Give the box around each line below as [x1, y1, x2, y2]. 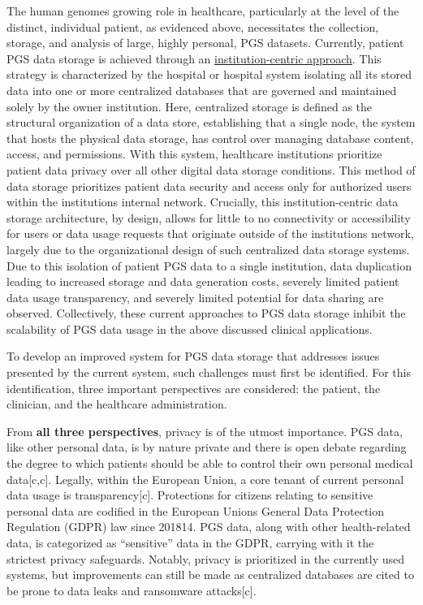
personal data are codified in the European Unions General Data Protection [6, 502, 385, 519]
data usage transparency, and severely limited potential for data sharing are [6, 288, 384, 305]
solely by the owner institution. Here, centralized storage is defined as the [6, 97, 373, 115]
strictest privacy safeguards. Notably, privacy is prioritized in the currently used [6, 550, 405, 567]
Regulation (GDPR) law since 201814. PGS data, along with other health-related [6, 518, 411, 535]
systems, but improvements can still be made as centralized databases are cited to [6, 566, 414, 583]
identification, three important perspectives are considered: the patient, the [6, 379, 381, 396]
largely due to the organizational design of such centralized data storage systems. [6, 240, 410, 257]
